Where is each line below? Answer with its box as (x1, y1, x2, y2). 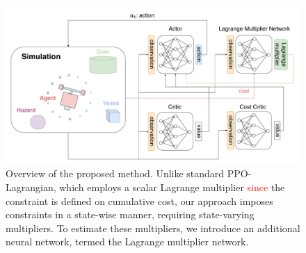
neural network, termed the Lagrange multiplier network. (6, 234, 249, 249)
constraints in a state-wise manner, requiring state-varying (6, 207, 255, 222)
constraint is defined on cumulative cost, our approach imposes (6, 193, 273, 208)
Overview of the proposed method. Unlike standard (6, 166, 225, 181)
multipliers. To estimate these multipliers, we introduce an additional (6, 220, 300, 235)
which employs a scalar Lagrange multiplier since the (59, 179, 285, 194)
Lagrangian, (6, 179, 56, 194)
